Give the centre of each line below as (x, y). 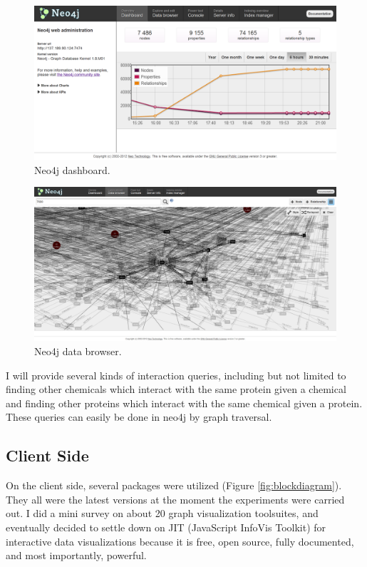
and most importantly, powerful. (76, 555)
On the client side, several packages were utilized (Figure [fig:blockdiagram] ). (174, 485)
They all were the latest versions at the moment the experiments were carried (175, 499)
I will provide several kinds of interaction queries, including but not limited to (176, 375)
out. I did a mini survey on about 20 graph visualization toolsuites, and (162, 513)
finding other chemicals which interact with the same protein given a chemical (176, 389)
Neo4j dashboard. (72, 169)
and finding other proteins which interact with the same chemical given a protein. (184, 403)
